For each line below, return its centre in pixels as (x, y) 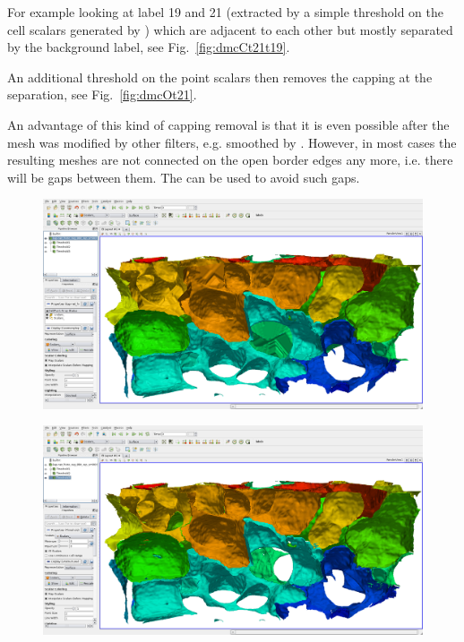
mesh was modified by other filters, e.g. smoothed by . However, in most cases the (232, 142)
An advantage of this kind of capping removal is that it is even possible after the (228, 124)
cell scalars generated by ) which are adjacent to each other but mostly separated (230, 29)
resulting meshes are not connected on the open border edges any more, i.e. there (230, 160)
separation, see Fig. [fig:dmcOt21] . (102, 94)
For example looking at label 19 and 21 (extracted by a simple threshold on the (225, 12)
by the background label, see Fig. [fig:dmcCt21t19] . (149, 47)
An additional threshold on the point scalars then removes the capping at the (220, 77)
